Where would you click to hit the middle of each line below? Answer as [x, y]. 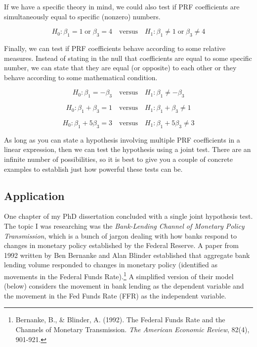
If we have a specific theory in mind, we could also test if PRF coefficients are [122, 6]
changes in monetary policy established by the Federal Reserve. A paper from [121, 245]
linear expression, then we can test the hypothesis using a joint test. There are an [128, 149]
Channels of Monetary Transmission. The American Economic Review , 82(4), [132, 329]
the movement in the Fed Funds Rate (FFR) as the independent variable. [115, 295]
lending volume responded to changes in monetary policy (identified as [111, 265]
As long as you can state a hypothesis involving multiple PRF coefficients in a [122, 139]
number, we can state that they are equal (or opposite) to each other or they [120, 68]
